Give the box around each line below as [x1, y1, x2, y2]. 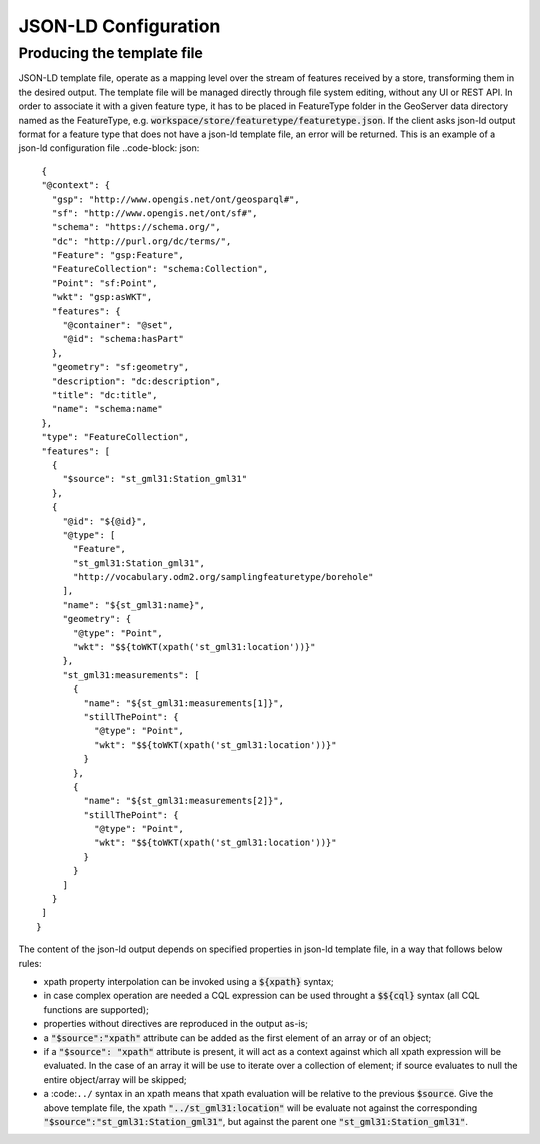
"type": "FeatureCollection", [41, 431, 190, 443]
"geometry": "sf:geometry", [51, 361, 190, 373]
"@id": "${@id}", [62, 515, 148, 527]
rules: [18, 957, 42, 969]
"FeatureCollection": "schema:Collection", [51, 263, 269, 275]
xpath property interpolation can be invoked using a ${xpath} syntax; [43, 976, 334, 987]
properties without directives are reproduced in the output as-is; [43, 1018, 309, 1030]
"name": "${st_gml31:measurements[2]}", [83, 795, 285, 807]
